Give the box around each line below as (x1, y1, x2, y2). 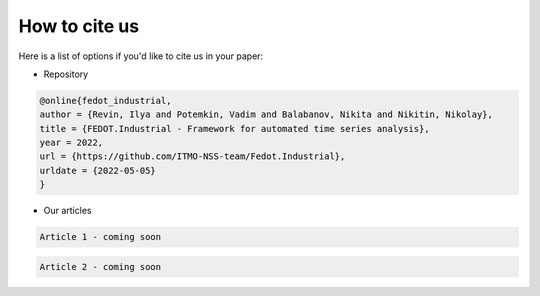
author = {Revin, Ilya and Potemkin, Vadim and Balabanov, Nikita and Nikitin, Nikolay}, (39, 109, 494, 120)
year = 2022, (39, 137, 104, 149)
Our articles (43, 205, 92, 217)
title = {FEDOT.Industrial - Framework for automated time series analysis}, (39, 123, 430, 134)
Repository (43, 68, 89, 80)
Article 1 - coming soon (39, 231, 162, 243)
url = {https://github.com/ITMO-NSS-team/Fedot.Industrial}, (39, 151, 346, 162)
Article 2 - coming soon (39, 261, 162, 272)
